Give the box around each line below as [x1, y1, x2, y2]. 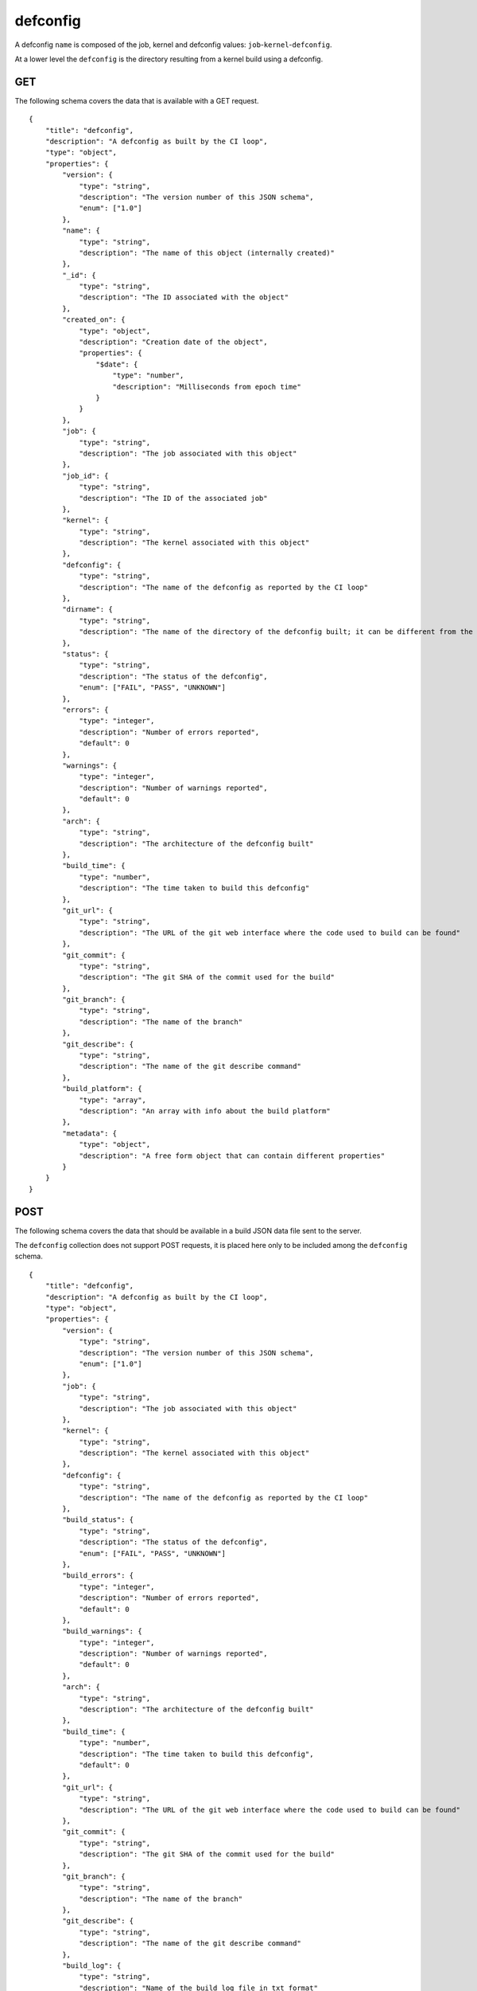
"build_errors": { [62, 1571, 134, 1580]
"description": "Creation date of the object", [79, 338, 268, 346]
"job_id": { [62, 471, 109, 480]
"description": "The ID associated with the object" [79, 293, 289, 302]
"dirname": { [62, 605, 113, 614]
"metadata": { [62, 1128, 118, 1138]
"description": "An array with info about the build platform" [79, 1107, 331, 1115]
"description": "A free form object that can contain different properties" [79, 1151, 386, 1160]
